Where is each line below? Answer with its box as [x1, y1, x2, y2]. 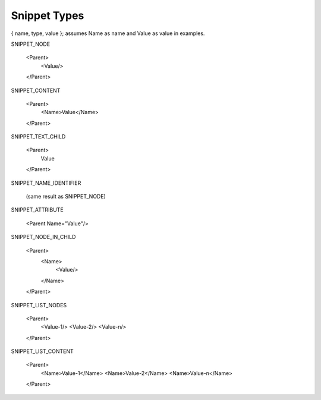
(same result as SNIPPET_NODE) [26, 193, 106, 200]
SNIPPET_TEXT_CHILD [11, 133, 66, 140]
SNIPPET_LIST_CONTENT [11, 348, 74, 355]
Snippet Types [11, 9, 84, 22]
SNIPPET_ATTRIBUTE [11, 206, 64, 213]
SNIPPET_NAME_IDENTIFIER [11, 179, 81, 187]
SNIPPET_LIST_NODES [11, 301, 67, 308]
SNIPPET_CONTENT [11, 87, 61, 94]
